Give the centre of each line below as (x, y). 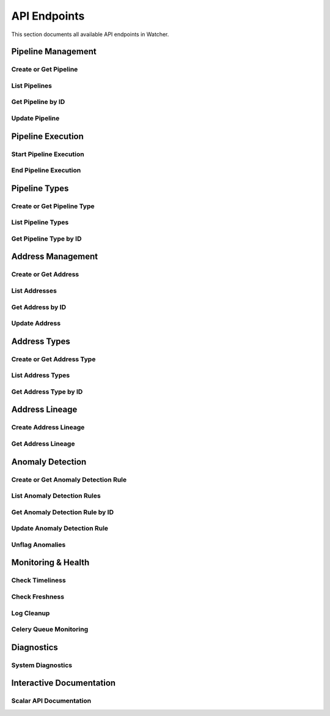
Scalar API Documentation (51, 701)
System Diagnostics (42, 665)
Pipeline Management (54, 52)
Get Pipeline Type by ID (46, 239)
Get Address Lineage (43, 444)
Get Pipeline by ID (38, 102)
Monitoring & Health (50, 563)
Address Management (54, 257)
